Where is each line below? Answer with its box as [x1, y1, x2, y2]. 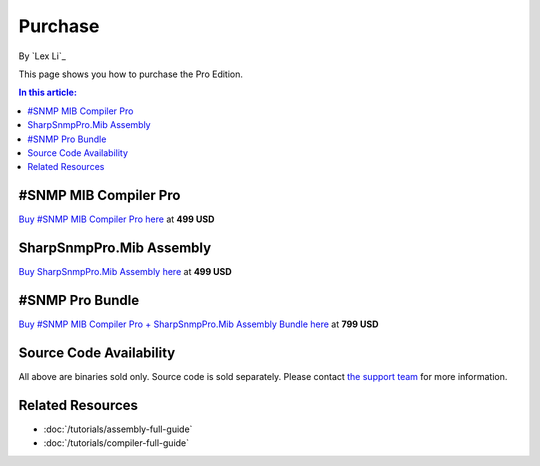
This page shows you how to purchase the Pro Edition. [18, 68, 244, 80]
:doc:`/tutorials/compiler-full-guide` [43, 437, 190, 449]
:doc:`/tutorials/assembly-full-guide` [43, 423, 193, 435]
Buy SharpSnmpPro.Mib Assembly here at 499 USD [18, 266, 232, 278]
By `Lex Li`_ [18, 50, 67, 62]
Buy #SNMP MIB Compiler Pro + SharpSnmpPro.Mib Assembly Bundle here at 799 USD [18, 318, 379, 330]
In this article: [18, 86, 77, 99]
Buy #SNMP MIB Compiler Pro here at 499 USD [18, 213, 215, 225]
